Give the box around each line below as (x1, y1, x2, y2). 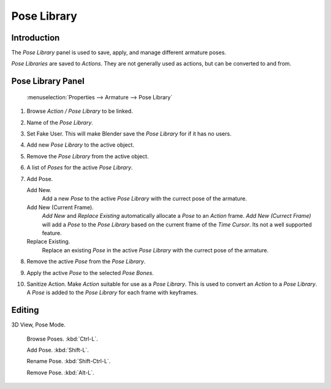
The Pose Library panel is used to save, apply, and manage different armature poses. (11, 49, 227, 56)
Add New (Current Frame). (26, 203, 94, 211)
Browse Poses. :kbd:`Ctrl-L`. (26, 335, 98, 342)
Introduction (11, 33, 60, 43)
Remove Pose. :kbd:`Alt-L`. (26, 369, 94, 376)
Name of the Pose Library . (26, 118, 93, 126)
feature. (42, 229, 63, 236)
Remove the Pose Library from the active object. (26, 152, 149, 160)
